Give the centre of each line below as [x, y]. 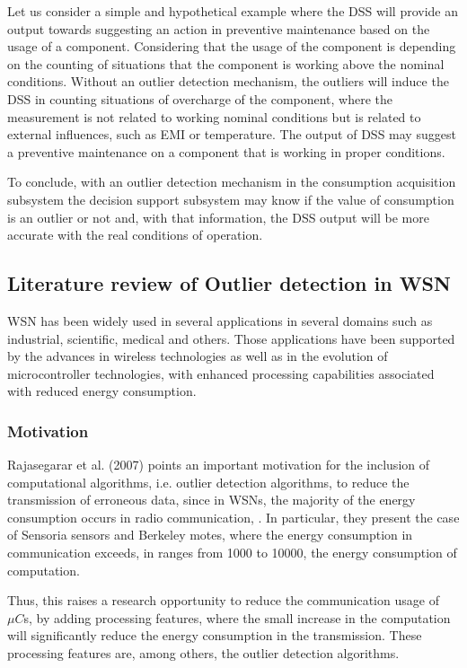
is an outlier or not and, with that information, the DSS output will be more [218, 217]
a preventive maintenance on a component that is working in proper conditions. [226, 151]
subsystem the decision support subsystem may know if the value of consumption [231, 199]
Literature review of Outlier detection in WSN [229, 283]
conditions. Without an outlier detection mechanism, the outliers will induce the [228, 81]
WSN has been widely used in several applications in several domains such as [220, 320]
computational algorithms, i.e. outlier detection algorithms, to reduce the [208, 482]
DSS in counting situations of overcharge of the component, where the [200, 98]
